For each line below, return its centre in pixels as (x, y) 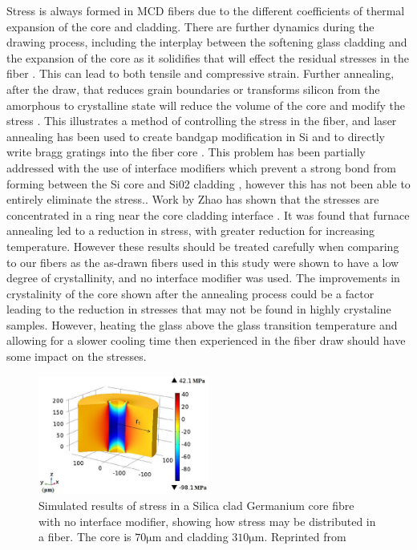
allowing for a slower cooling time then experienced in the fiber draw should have (206, 340)
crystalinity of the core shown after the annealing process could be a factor (190, 293)
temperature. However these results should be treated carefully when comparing (203, 246)
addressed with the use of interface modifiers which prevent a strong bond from (201, 167)
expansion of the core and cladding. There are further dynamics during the (190, 26)
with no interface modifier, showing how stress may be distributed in (207, 521)
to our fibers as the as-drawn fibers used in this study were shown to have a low (203, 262)
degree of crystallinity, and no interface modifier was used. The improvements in (203, 278)
